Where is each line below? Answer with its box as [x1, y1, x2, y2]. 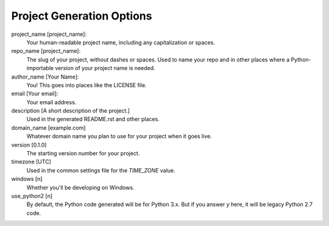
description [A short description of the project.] [11, 107, 130, 115]
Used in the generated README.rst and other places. [26, 116, 160, 123]
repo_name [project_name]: [11, 48, 81, 55]
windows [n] [11, 175, 43, 183]
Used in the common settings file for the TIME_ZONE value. [26, 166, 176, 174]
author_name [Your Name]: [11, 73, 79, 80]
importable [26, 65, 54, 72]
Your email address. [26, 98, 77, 106]
